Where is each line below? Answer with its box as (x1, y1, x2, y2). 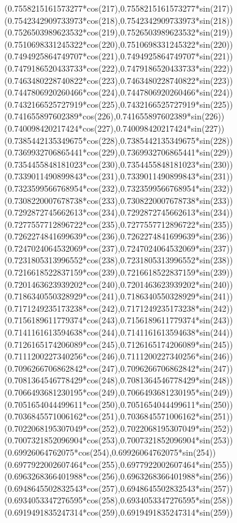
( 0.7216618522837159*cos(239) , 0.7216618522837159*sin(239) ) (4, 266, 233, 279)
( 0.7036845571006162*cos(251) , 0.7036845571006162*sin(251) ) (4, 410, 233, 423)
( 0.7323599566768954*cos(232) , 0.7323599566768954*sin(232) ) (4, 181, 233, 194)
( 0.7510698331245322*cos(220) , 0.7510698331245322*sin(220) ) (4, 37, 233, 50)
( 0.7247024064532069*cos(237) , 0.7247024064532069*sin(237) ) (4, 241, 233, 254)
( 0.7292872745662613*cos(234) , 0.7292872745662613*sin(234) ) (4, 206, 233, 219)
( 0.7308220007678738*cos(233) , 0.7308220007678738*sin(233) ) (4, 194, 233, 206)
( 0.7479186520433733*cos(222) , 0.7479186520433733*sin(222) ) (4, 61, 233, 74)
